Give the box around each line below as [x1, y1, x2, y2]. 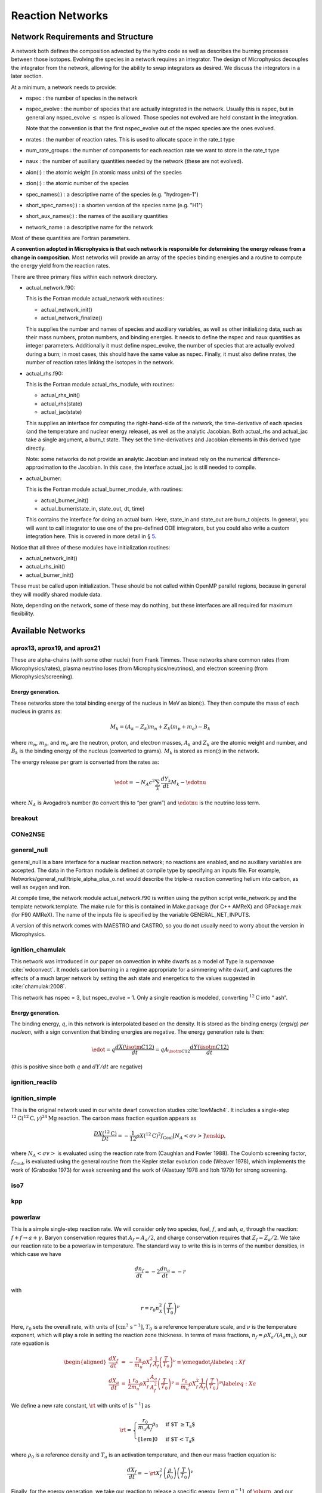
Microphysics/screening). [11, 673, 74, 680]
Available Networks [11, 626, 86, 636]
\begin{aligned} [63, 1359, 107, 1365]
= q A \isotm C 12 [155, 1046, 191, 1054]
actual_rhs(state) [41, 400, 83, 407]
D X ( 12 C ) [93, 1129, 117, 1137]
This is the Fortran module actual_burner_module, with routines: [26, 486, 183, 493]
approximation [26, 463, 61, 471]
